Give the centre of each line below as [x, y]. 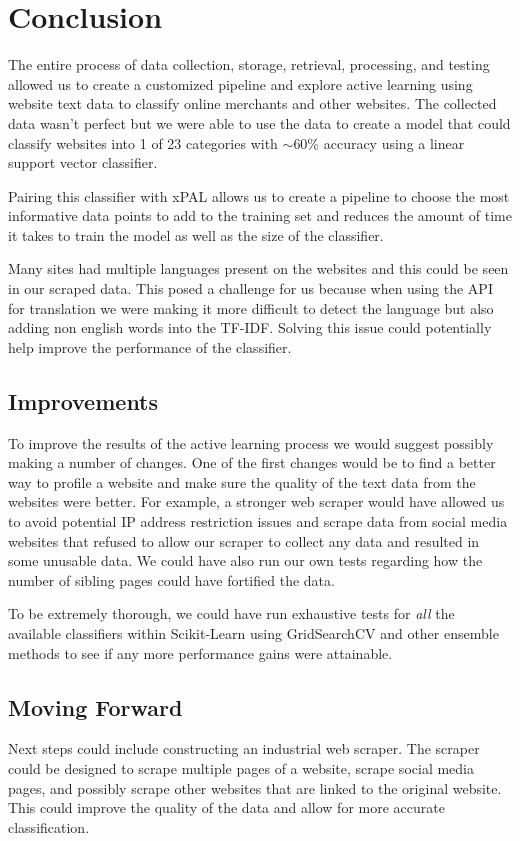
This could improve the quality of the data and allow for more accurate [226, 807]
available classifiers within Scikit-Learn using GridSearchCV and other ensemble [253, 632]
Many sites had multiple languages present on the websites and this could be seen [258, 268]
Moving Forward [95, 706]
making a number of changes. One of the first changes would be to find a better [252, 462]
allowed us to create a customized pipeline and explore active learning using [240, 83]
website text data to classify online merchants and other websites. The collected [252, 103]
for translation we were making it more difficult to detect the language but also [251, 307]
